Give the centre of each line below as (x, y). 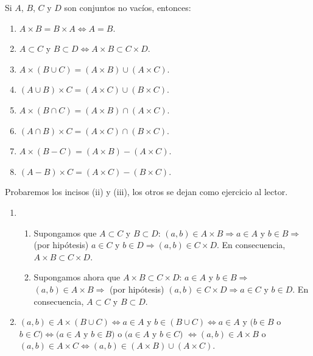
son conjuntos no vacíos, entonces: (128, 7)
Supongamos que (65, 233)
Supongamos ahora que (77, 277)
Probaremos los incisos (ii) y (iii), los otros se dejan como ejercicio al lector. (146, 192)
